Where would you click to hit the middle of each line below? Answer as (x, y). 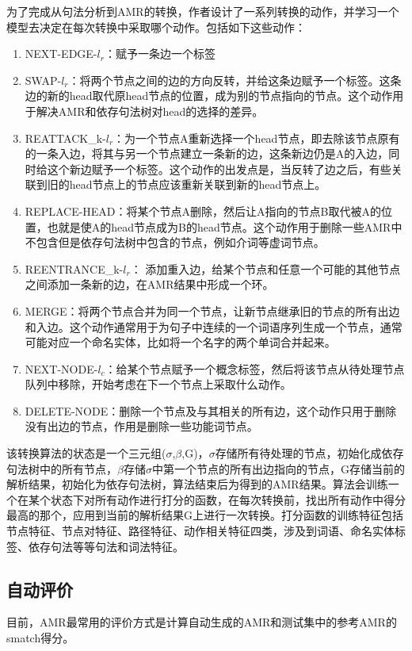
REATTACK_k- (65, 138)
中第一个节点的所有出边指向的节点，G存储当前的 (278, 468)
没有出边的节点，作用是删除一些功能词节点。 (141, 426)
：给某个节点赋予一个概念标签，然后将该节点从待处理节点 (255, 368)
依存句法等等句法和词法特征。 (106, 546)
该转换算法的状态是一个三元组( (86, 453)
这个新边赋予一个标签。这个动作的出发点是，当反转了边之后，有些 (219, 168)
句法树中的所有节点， (62, 468)
